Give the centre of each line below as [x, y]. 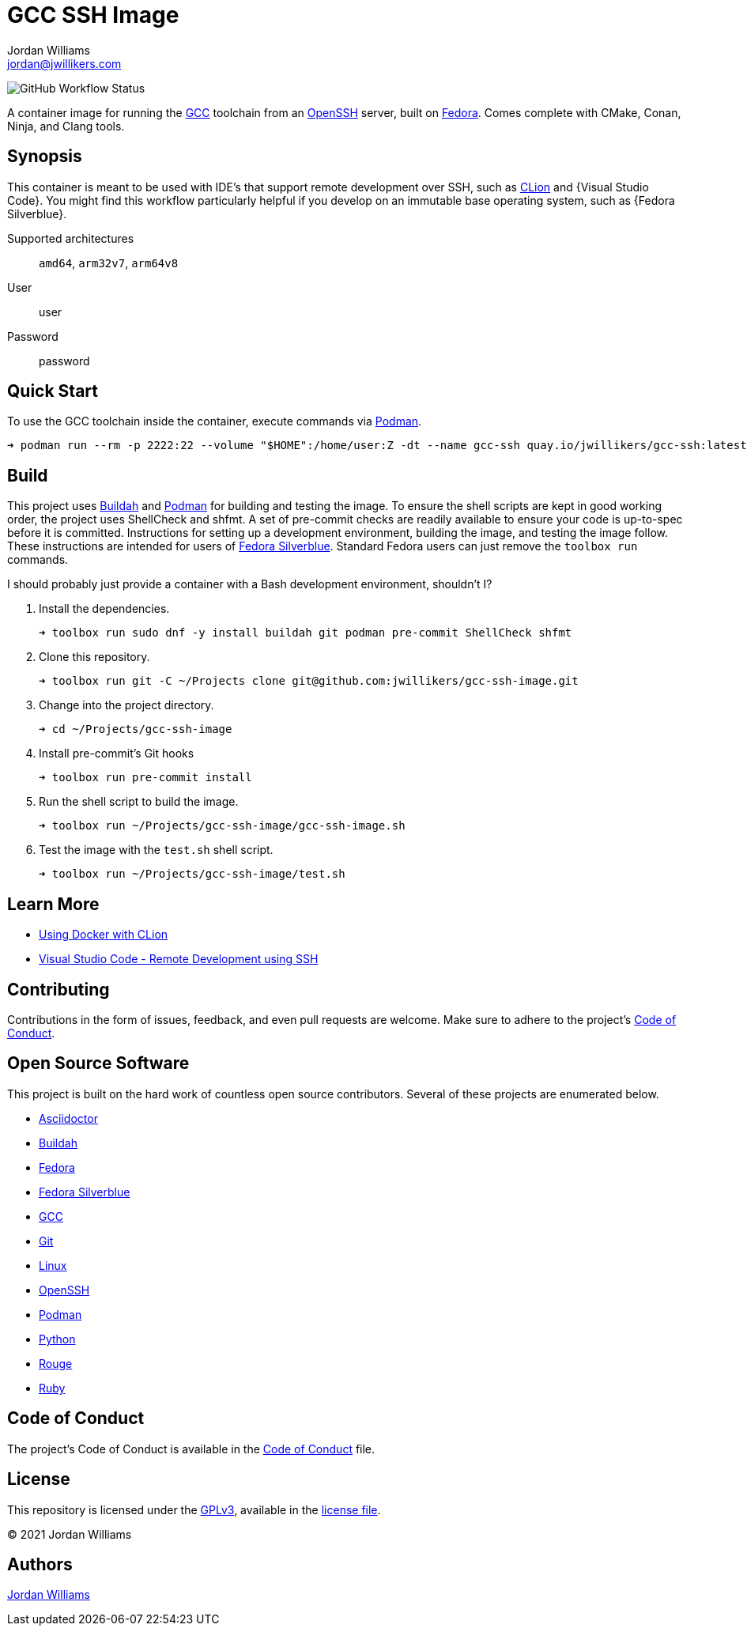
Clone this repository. [94, 657]
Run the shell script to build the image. [139, 802]
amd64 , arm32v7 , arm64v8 [109, 263]
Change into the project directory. [126, 705]
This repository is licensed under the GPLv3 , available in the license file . [194, 1509]
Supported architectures [71, 238]
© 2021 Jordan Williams [70, 1534]
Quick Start [53, 391]
